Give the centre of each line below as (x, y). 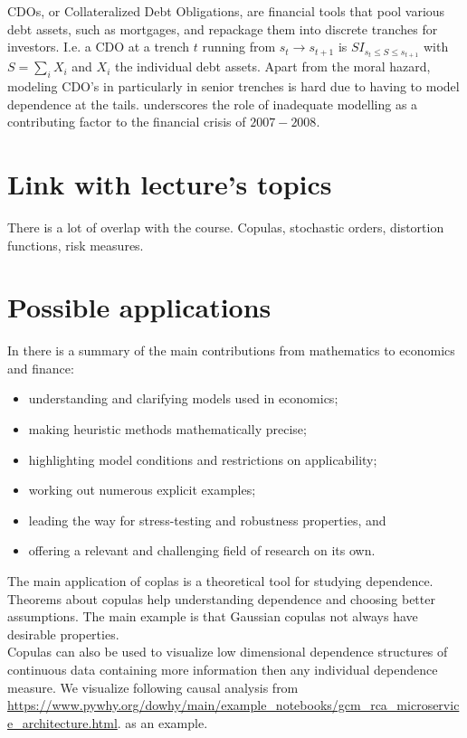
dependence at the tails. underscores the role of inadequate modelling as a (213, 104)
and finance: (41, 368)
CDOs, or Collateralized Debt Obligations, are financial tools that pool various (226, 11)
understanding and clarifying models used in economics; (183, 398)
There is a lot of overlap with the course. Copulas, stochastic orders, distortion (226, 227)
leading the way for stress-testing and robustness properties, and (207, 520)
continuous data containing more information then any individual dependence (223, 670)
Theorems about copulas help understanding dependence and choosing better (221, 598)
